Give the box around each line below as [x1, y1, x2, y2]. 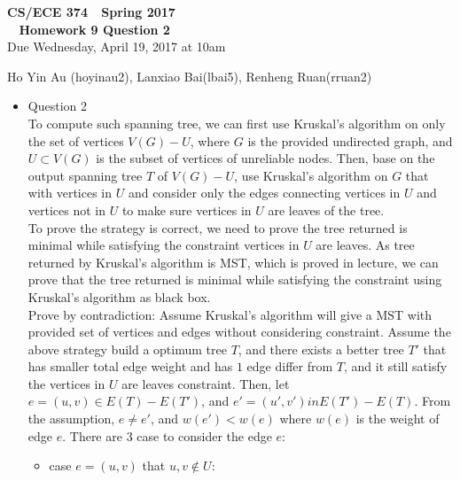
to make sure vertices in [121, 200, 252, 219]
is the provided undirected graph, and [247, 131, 453, 150]
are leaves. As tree [316, 236, 415, 254]
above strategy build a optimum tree [27, 339, 227, 358]
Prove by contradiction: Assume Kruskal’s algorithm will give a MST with [27, 305, 433, 323]
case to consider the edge [136, 426, 272, 445]
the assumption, [27, 409, 115, 428]
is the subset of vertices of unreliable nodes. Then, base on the [96, 149, 435, 167]
